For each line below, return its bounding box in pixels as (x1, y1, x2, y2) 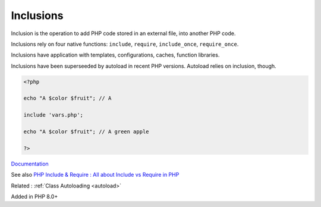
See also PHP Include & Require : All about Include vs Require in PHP (11, 171, 180, 178)
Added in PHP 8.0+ (11, 193, 58, 200)
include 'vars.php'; (23, 112, 83, 118)
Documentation (11, 160, 49, 167)
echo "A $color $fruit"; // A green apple (23, 128, 149, 135)
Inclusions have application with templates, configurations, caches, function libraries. (11, 51, 220, 59)
